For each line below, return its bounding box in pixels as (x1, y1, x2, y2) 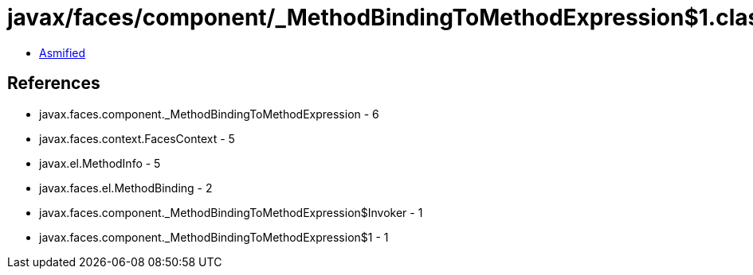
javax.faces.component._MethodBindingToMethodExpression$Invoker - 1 (39, 205, 423, 219)
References (7, 73, 100, 94)
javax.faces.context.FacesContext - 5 (39, 131, 235, 145)
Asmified (39, 45, 86, 60)
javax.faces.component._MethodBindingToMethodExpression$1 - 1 (39, 230, 389, 244)
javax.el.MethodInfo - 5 (39, 156, 161, 170)
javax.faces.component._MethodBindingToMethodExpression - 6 (39, 107, 379, 121)
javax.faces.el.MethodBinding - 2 (39, 180, 213, 195)
